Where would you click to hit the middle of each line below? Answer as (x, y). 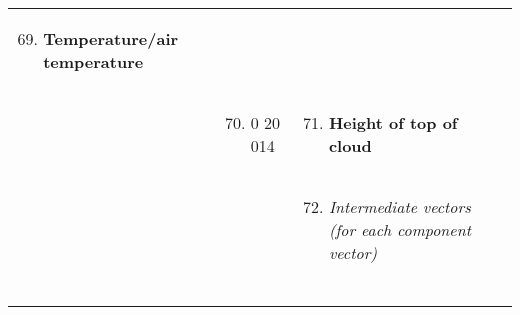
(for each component (399, 229)
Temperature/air (111, 38)
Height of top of (393, 122)
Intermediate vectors (399, 206)
